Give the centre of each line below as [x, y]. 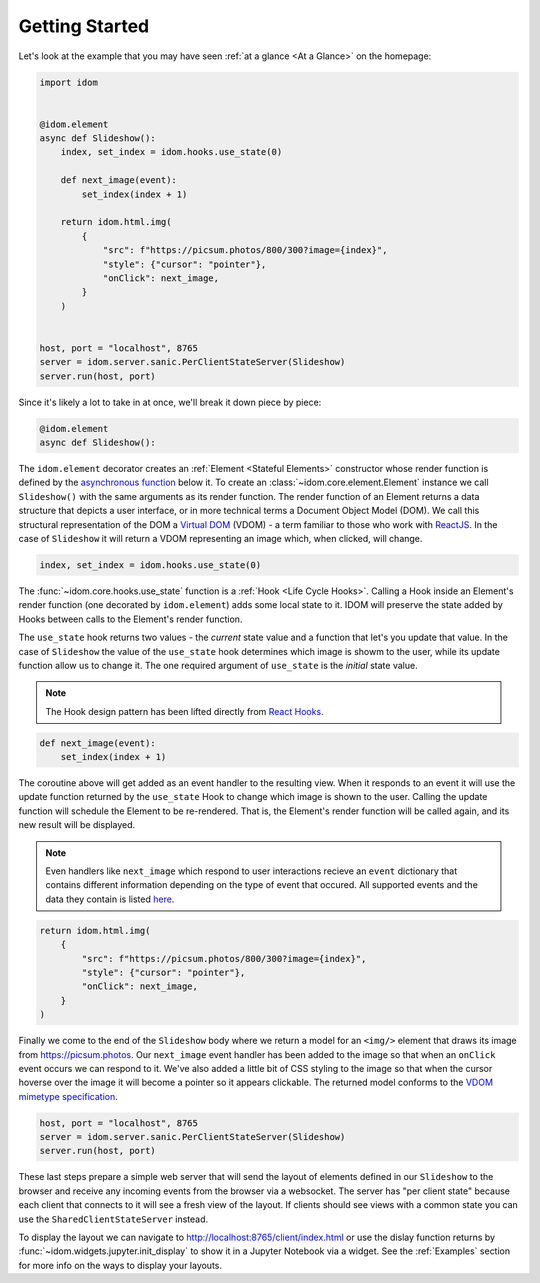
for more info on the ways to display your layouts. [120, 1265]
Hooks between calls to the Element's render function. [130, 619]
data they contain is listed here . [110, 899]
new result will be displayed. [77, 825]
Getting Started [84, 26]
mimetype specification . [68, 1096]
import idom [69, 82]
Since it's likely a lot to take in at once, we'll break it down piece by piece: [170, 402]
